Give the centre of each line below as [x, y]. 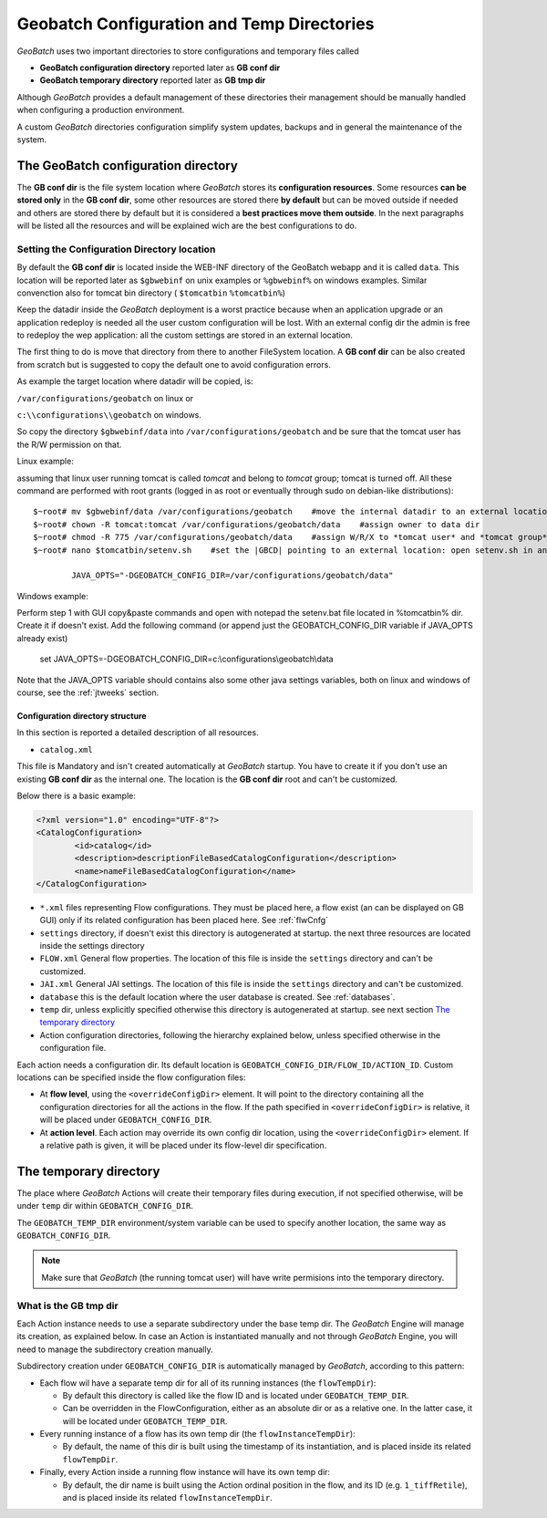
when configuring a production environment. [101, 110]
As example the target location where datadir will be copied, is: [135, 381]
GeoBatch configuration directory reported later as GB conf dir [160, 68]
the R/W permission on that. [69, 444]
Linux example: [46, 462]
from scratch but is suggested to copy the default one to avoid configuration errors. [174, 364]
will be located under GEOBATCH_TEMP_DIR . [145, 1421]
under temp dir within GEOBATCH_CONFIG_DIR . [105, 1206]
